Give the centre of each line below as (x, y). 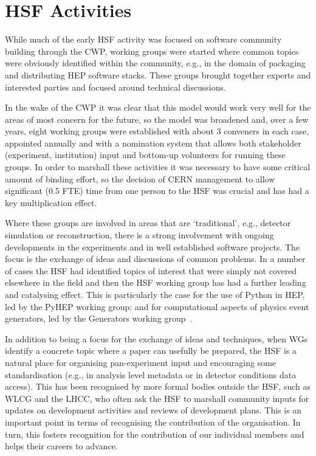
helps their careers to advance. (61, 446)
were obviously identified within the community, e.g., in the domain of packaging (155, 63)
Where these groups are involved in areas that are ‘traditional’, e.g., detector (148, 223)
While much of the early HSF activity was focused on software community (143, 39)
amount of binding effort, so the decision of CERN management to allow (140, 178)
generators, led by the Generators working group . (99, 318)
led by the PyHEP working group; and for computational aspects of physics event (157, 306)
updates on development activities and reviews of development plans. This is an (153, 410)
